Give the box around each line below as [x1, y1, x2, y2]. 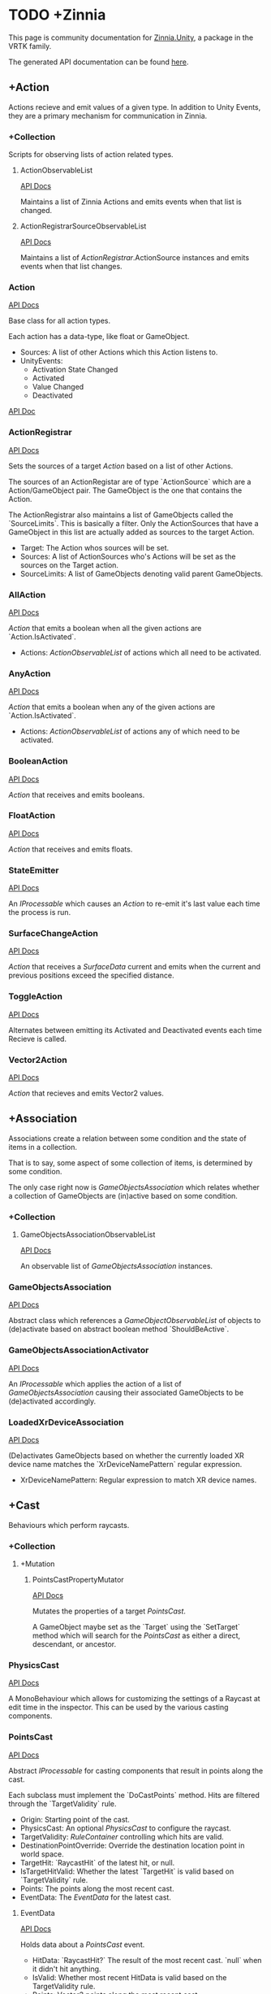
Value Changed [32, 382, 84, 392]
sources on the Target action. [19, 559, 119, 570]
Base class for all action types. [8, 316, 111, 326]
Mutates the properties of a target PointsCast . [32, 1606, 187, 1616]
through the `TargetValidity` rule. [8, 1799, 117, 1809]
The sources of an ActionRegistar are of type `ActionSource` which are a [8, 477, 252, 486]
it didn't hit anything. [32, 1964, 101, 1974]
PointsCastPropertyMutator [32, 1575, 124, 1585]
